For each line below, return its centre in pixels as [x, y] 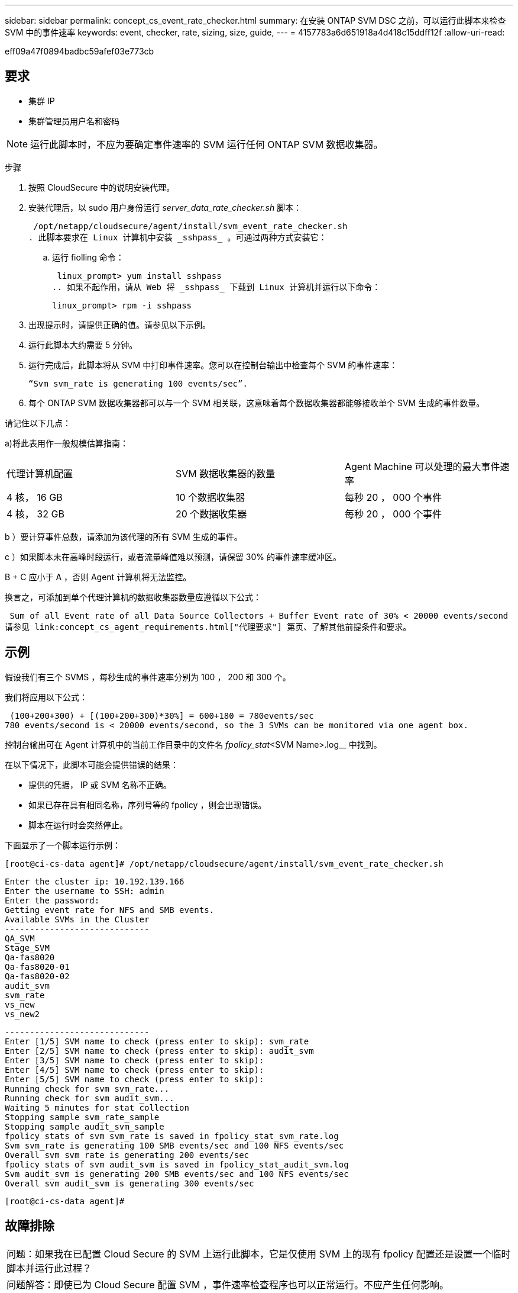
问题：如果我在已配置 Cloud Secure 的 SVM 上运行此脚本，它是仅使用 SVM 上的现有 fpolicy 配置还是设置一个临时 [259, 1254]
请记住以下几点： [38, 423]
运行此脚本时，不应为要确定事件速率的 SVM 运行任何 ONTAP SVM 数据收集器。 [207, 144]
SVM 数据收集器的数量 [225, 473]
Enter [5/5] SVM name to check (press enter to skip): [135, 1079]
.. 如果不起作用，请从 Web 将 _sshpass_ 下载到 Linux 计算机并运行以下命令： [216, 287]
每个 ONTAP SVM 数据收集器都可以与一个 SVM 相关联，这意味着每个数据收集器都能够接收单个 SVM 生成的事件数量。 [257, 403]
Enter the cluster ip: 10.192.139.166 [95, 881]
